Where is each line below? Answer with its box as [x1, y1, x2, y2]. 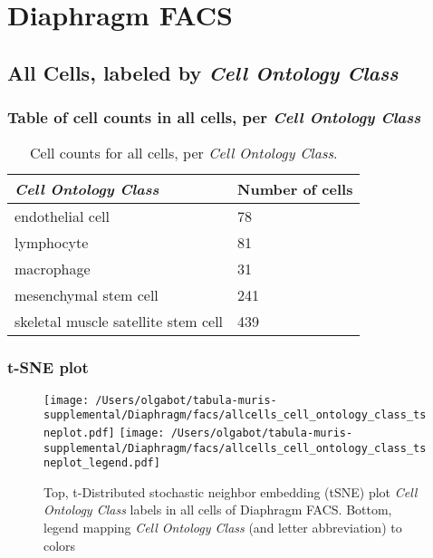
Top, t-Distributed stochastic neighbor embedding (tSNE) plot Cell [43, 482, 418, 501]
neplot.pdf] [43, 426, 115, 439]
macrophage [14, 258, 91, 280]
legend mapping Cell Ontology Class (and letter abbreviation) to [43, 518, 402, 537]
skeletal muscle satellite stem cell [14, 311, 224, 332]
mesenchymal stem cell [14, 284, 159, 306]
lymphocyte [14, 232, 89, 254]
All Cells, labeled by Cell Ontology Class [7, 58, 399, 86]
